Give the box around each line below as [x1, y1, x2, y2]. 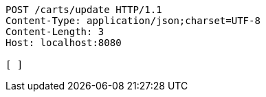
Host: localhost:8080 [5, 37, 122, 48]
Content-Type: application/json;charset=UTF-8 [5, 15, 261, 26]
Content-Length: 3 [5, 26, 104, 37]
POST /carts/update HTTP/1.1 [5, 4, 162, 15]
